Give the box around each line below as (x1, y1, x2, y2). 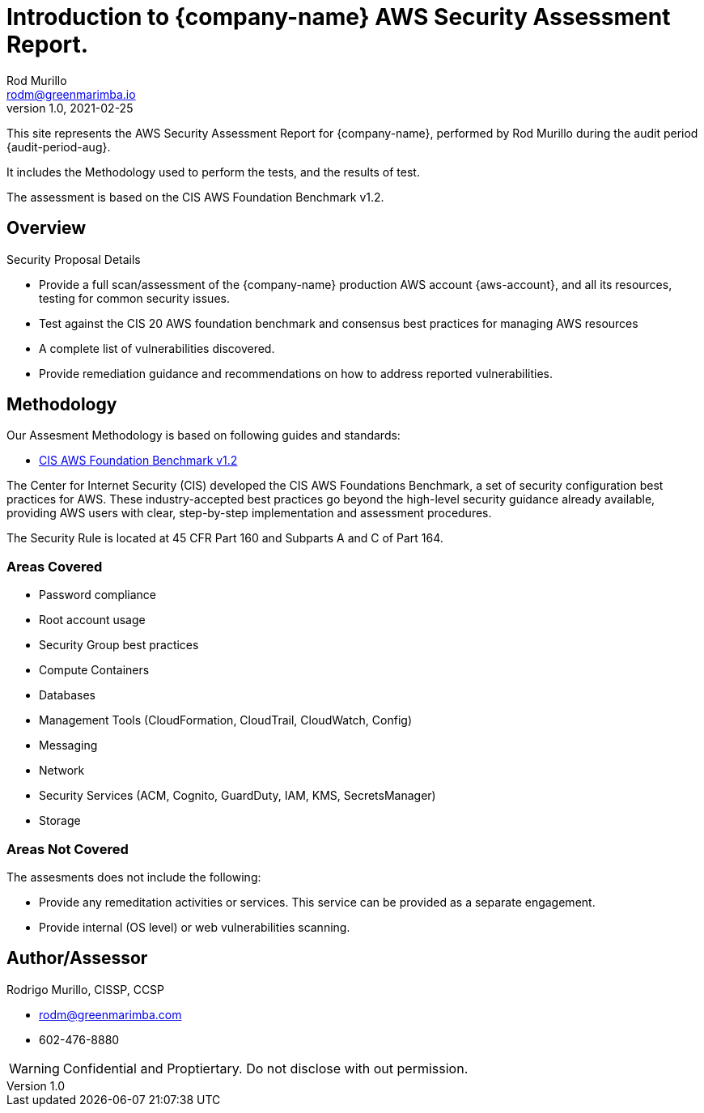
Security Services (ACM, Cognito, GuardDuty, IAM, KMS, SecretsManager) (39, 788, 436, 803)
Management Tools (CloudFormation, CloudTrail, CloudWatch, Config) (39, 713, 412, 728)
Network (39, 763, 85, 778)
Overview (6, 218, 87, 239)
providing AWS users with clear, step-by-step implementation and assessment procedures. (6, 506, 492, 520)
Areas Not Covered (6, 840, 129, 857)
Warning (9, 1060, 60, 1077)
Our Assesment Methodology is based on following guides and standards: (6, 428, 401, 443)
